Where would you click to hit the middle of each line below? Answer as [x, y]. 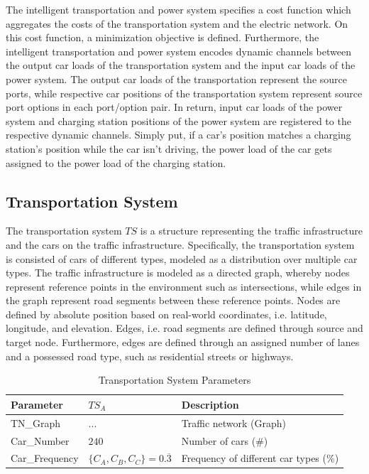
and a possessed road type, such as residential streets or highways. [150, 356]
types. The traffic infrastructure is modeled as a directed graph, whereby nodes [178, 273]
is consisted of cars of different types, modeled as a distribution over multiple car [182, 258]
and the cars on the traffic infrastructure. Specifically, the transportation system [180, 244]
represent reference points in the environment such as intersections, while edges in [184, 286]
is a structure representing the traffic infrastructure [252, 231]
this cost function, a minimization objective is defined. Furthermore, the [163, 37]
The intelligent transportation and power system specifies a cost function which [178, 9]
